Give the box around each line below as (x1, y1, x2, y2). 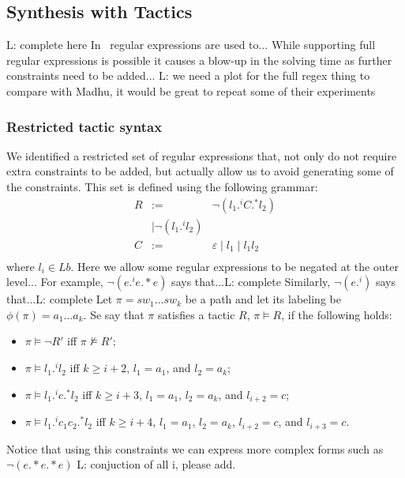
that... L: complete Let (6, 291, 113, 307)
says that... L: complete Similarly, (171, 273, 331, 290)
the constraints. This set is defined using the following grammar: (6, 178, 318, 194)
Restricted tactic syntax (6, 116, 163, 136)
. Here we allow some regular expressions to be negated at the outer (70, 258, 399, 274)
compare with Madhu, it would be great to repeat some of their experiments (6, 82, 376, 99)
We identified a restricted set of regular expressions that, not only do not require (6, 147, 397, 164)
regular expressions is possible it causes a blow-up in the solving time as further (6, 51, 392, 68)
